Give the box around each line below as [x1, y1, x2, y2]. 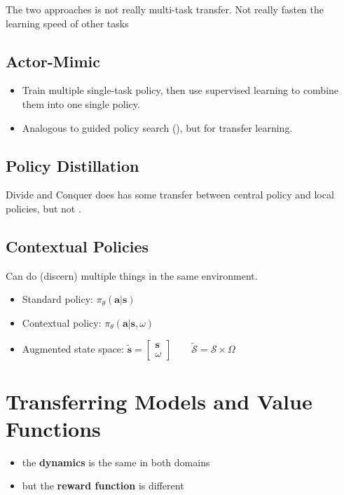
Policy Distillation [6, 154, 139, 176]
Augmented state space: [22, 341, 124, 355]
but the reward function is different [22, 478, 184, 493]
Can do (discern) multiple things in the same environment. [6, 268, 258, 283]
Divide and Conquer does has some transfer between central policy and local [6, 187, 334, 202]
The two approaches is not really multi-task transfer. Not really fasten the [6, 2, 324, 16]
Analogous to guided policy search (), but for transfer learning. [22, 120, 293, 135]
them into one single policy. [22, 96, 140, 111]
